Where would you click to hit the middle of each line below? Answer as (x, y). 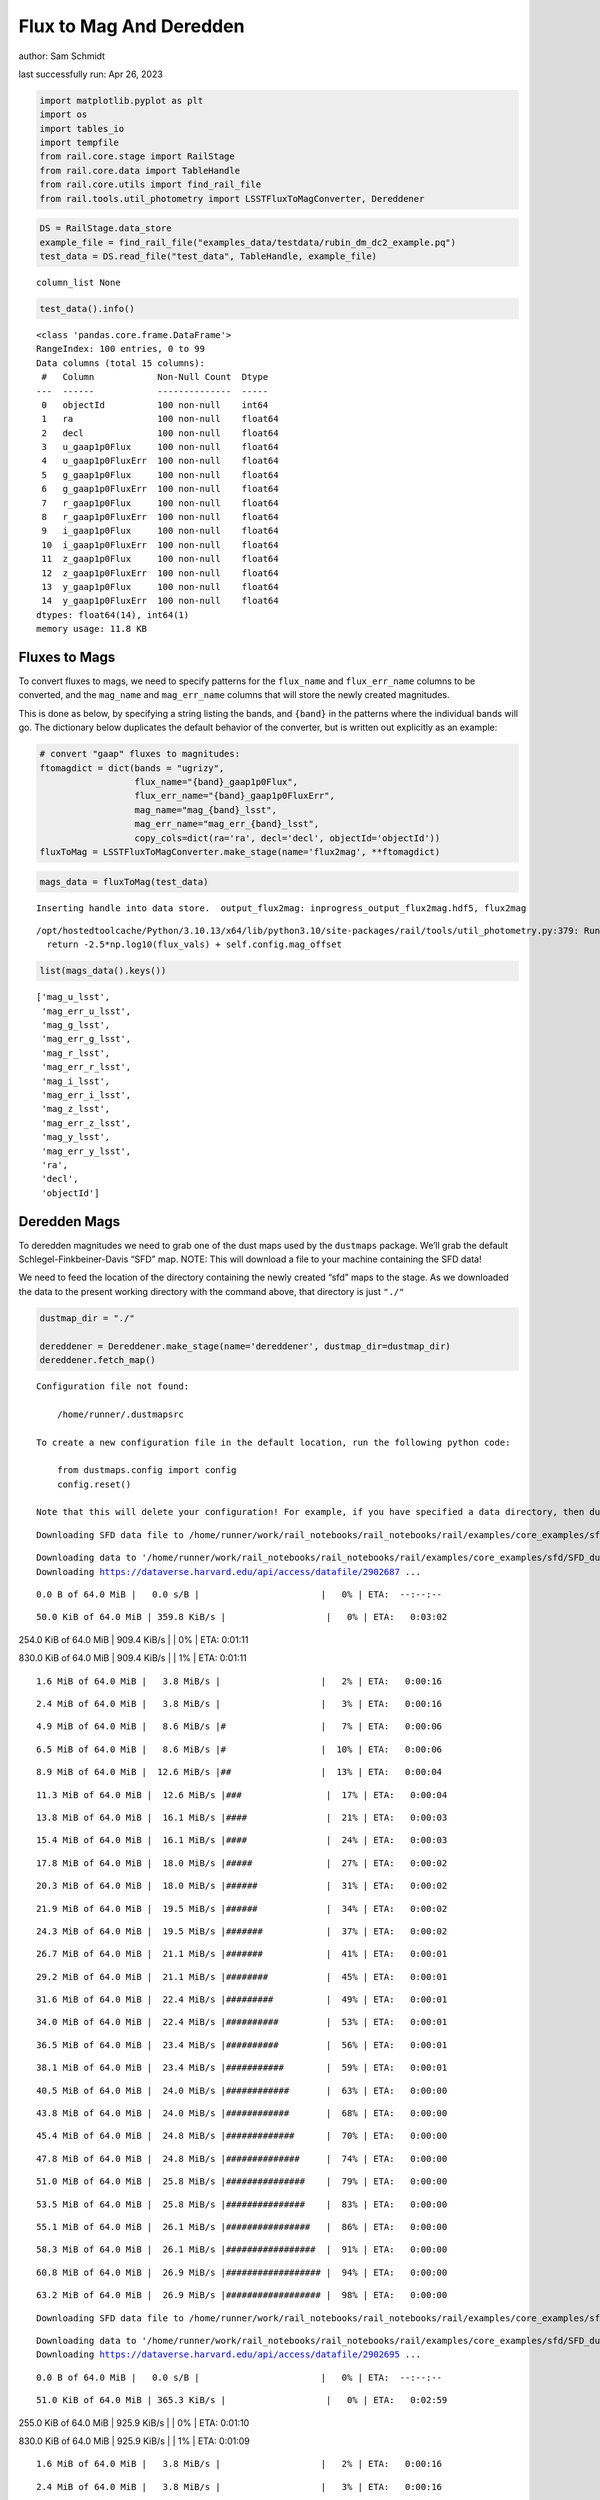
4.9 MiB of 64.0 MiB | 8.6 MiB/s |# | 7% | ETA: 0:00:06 (239, 1726)
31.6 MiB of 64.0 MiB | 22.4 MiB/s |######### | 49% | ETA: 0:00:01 (242, 1999)
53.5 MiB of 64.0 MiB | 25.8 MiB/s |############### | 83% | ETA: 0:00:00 (242, 2204)
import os (63, 114)
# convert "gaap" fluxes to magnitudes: (139, 754)
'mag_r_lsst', (76, 1053)
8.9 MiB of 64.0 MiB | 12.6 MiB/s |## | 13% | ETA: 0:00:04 (239, 1772)
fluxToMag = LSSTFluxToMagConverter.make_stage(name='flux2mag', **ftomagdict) (240, 851)
